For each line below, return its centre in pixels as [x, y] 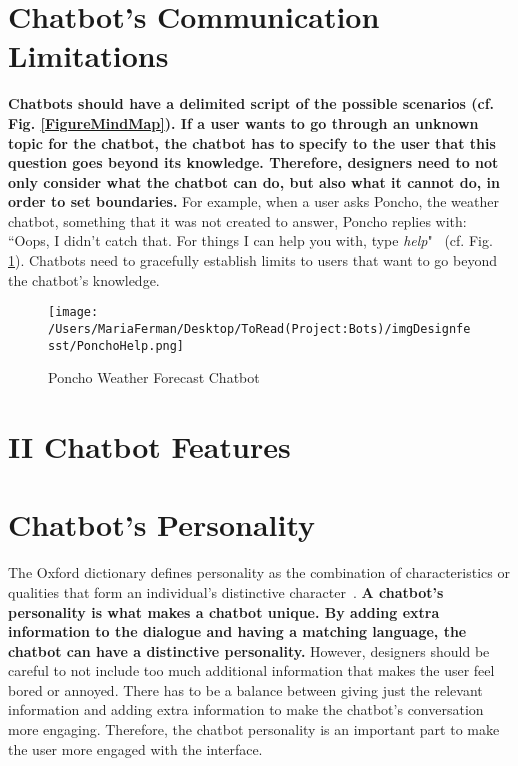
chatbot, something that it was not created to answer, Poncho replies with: [237, 220]
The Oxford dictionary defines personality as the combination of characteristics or [259, 572]
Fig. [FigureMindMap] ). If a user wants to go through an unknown [243, 122]
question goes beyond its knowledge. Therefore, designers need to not [253, 162]
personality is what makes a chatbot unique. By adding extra [224, 611]
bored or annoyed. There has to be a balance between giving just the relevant [245, 689]
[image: [73, 312]
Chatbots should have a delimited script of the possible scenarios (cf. [251, 103]
